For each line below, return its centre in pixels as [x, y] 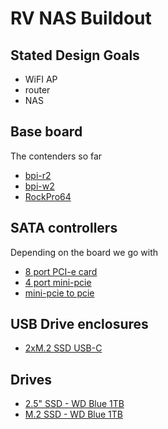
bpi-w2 [39, 186]
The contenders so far [56, 156]
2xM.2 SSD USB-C [63, 348]
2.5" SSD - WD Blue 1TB [74, 404]
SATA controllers [64, 228]
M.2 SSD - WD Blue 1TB [73, 414]
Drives [31, 379]
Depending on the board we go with [84, 252]
